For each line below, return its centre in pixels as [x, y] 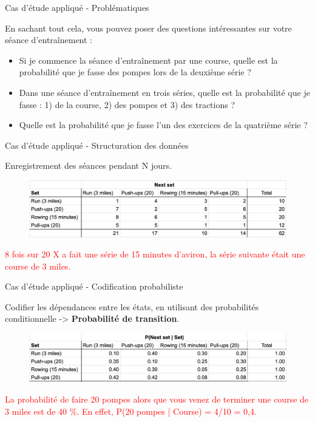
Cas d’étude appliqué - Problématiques [77, 7]
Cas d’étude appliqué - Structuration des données [97, 145]
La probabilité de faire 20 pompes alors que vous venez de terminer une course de [157, 399]
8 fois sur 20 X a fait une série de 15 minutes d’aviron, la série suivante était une [155, 254]
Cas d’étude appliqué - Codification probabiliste [94, 286]
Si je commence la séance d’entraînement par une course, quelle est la [148, 60]
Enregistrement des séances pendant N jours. [88, 165]
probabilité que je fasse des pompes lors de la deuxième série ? [135, 72]
